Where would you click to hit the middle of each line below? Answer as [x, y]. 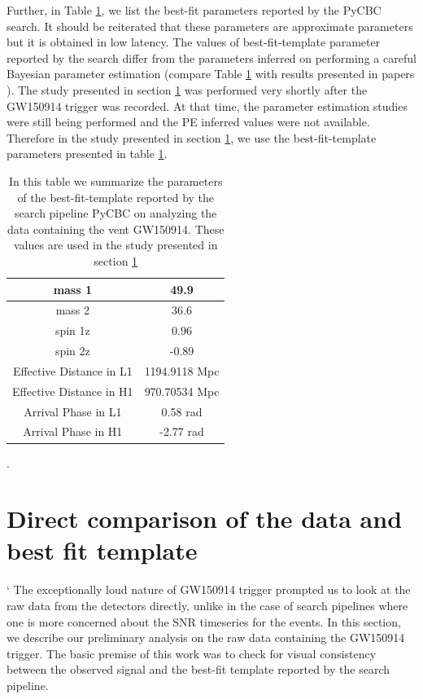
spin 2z [72, 351]
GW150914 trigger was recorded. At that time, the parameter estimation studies [207, 106]
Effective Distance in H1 [73, 391]
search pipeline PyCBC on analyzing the [116, 213]
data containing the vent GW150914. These [116, 229]
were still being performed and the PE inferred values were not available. [188, 122]
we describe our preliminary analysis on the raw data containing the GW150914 [206, 637]
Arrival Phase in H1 [73, 431]
